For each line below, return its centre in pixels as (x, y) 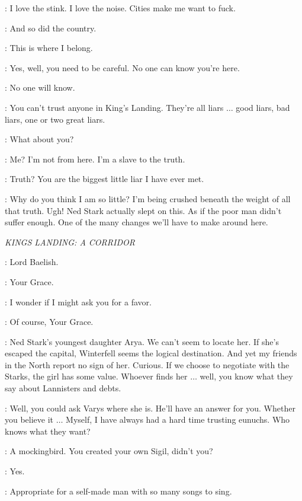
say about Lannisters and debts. (63, 388)
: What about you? (39, 139)
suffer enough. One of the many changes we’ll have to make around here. (136, 222)
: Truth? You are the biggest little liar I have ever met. (105, 179)
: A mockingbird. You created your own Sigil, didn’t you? (109, 451)
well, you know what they (246, 376)
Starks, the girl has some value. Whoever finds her (96, 376)
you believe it (29, 419)
